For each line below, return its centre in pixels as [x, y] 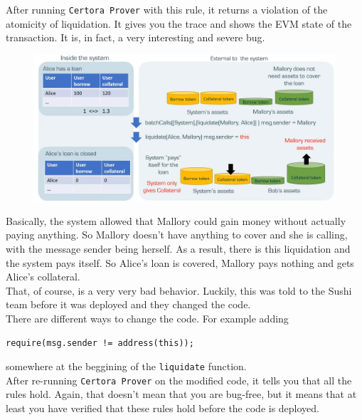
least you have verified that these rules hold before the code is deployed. [163, 408]
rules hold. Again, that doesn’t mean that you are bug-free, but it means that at [181, 394]
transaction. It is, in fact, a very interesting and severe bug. [135, 37]
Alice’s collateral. [43, 277]
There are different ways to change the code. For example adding [147, 318]
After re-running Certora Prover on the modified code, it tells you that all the [179, 380]
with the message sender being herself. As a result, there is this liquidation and [178, 248]
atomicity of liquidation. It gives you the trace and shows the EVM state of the [179, 23]
